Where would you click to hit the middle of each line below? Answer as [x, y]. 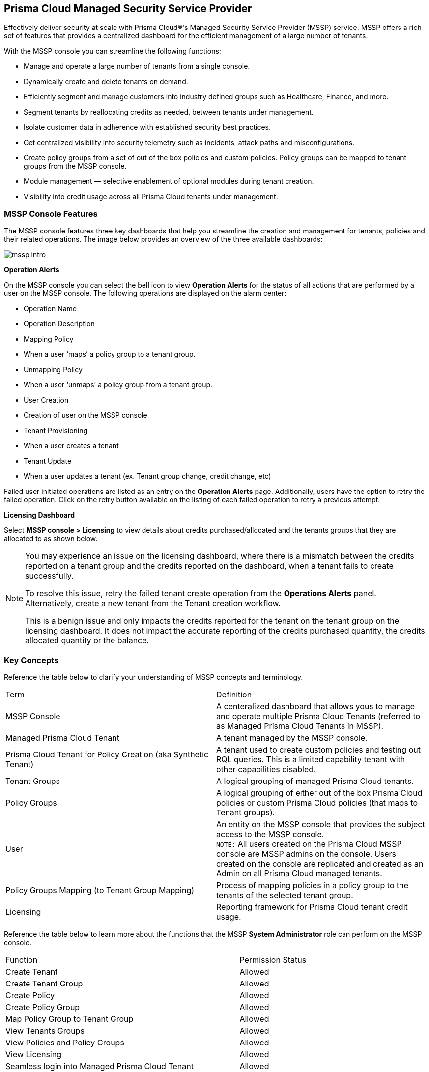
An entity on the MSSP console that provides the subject [321, 824]
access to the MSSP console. [270, 834]
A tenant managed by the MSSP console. [292, 738]
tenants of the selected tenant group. [285, 895]
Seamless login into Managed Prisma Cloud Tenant [100, 1066]
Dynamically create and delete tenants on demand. [106, 82]
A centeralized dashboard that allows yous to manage [316, 706]
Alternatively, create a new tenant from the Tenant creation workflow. [153, 603]
